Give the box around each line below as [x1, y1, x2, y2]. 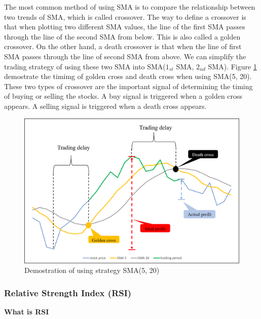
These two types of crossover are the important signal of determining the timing [4, 81, 253, 91]
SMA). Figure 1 [208, 61, 257, 71]
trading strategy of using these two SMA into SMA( [4, 61, 166, 71]
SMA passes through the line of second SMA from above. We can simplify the [4, 51, 246, 61]
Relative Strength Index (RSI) [4, 286, 132, 299]
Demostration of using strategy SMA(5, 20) [24, 265, 160, 275]
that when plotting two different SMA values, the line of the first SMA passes [4, 21, 245, 32]
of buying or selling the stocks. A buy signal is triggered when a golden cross [4, 91, 243, 101]
